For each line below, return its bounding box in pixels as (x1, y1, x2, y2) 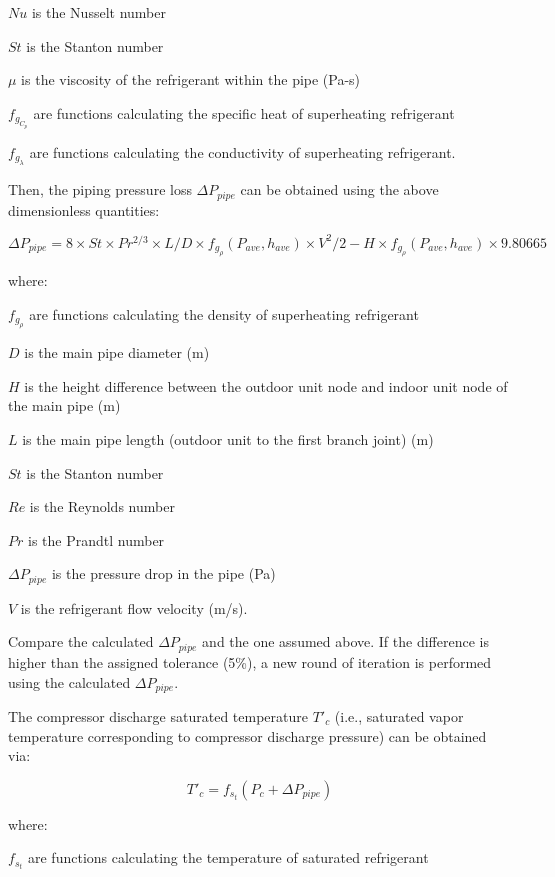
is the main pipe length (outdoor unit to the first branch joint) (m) (22, 429, 434, 450)
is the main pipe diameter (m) (24, 342, 210, 363)
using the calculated (8, 671, 131, 692)
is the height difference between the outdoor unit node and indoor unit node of (24, 375, 508, 396)
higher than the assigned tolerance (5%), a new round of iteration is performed (8, 651, 492, 672)
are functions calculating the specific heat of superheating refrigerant (33, 102, 455, 123)
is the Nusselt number (31, 2, 166, 22)
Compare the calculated (8, 631, 154, 652)
